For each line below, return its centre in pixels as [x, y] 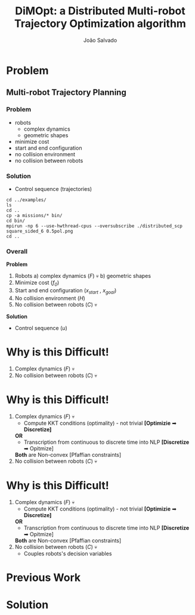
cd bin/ [16, 221]
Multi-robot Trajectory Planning [66, 93]
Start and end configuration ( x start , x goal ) [66, 291]
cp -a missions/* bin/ [34, 215]
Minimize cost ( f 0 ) [37, 283]
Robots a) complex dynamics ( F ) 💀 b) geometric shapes [83, 276]
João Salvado [100, 40]
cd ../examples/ [26, 200]
